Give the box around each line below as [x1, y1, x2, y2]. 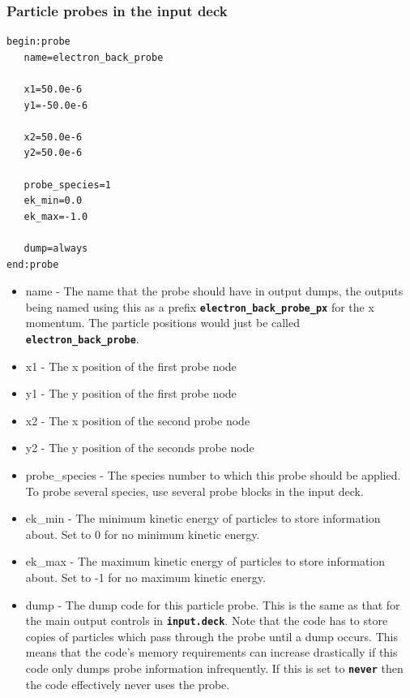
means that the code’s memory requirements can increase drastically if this [25, 644, 398, 661]
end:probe [6, 258, 59, 270]
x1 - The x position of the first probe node [25, 357, 237, 374]
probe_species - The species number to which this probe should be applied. [25, 467, 401, 483]
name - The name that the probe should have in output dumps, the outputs [25, 282, 404, 299]
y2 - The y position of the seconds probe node [25, 439, 254, 456]
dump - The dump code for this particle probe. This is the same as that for [25, 596, 400, 613]
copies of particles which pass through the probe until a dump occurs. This [25, 627, 398, 644]
